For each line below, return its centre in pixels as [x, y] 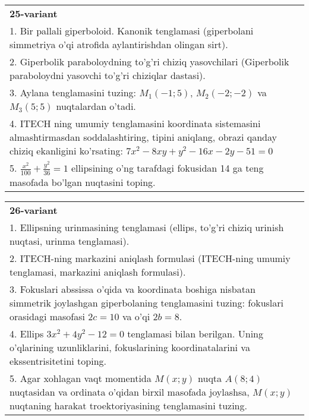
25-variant [34, 13]
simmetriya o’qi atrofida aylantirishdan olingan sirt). [119, 44]
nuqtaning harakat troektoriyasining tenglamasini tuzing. [128, 405]
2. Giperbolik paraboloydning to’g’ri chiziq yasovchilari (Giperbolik [149, 61]
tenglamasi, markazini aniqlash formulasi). [98, 271]
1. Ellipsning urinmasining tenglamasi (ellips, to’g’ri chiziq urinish [147, 227]
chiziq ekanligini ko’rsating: [66, 151]
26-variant [34, 210]
